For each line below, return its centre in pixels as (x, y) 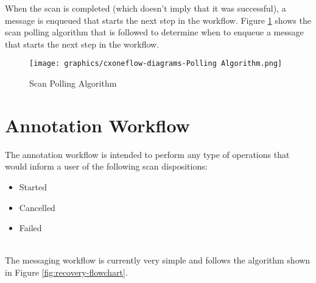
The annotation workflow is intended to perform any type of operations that (147, 154)
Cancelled (37, 207)
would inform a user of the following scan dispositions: (106, 166)
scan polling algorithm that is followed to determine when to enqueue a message (154, 32)
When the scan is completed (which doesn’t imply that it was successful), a (146, 8)
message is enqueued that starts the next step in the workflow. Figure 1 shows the (158, 20)
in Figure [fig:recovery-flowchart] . (66, 272)
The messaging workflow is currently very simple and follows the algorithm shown (158, 260)
